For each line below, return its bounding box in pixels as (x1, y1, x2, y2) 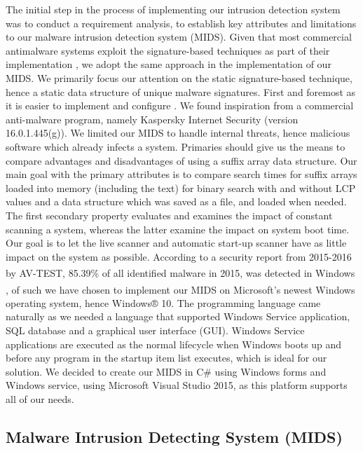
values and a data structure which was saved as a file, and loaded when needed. (6, 194, 347, 209)
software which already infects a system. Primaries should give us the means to (6, 139, 345, 153)
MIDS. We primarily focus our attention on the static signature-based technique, (6, 70, 352, 85)
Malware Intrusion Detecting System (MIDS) (6, 425, 343, 447)
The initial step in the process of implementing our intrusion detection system (6, 2, 341, 16)
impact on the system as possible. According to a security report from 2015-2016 (6, 249, 352, 263)
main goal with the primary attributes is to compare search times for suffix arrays (6, 167, 357, 182)
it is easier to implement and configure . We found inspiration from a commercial (6, 98, 354, 113)
